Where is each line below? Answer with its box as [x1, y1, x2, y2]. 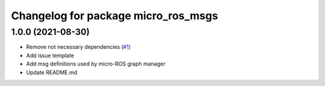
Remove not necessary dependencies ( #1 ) [26, 43, 131, 51]
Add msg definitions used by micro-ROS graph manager [26, 60, 166, 67]
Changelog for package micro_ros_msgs [11, 9, 218, 22]
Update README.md [26, 69, 78, 76]
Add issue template [26, 52, 75, 59]
